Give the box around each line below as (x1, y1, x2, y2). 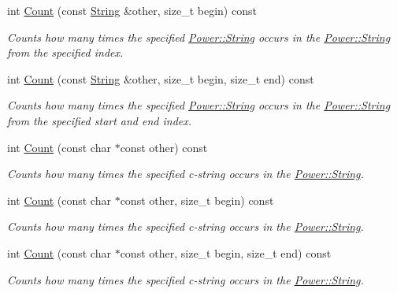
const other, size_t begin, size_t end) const (120, 244, 332, 261)
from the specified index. (7, 44, 124, 61)
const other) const (120, 139, 208, 155)
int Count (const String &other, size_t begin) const (7, 2, 257, 18)
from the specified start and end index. (7, 112, 192, 128)
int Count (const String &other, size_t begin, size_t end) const (7, 70, 314, 87)
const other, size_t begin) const (120, 191, 274, 208)
